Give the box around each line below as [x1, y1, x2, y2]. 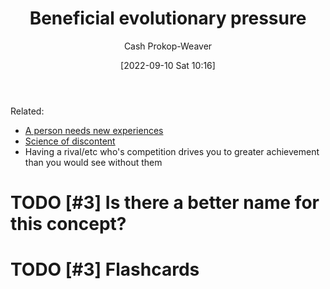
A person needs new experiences [24, 124, 164, 136]
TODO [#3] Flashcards [10, 258, 200, 281]
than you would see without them [24, 156, 163, 168]
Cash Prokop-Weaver [123, 40, 213, 52]
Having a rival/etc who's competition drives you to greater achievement [24, 145, 320, 157]
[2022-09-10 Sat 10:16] [120, 59, 216, 71]
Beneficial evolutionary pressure [29, 7, 307, 30]
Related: [10, 105, 45, 117]
